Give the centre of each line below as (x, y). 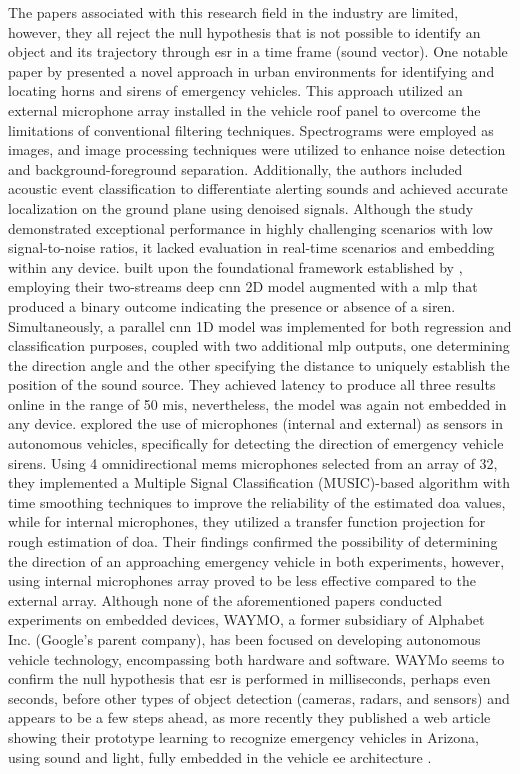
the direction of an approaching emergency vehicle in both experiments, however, (256, 560)
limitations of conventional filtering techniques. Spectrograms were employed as (251, 129)
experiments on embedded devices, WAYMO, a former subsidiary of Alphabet (246, 619)
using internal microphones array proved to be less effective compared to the (242, 580)
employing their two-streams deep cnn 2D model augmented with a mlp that (243, 286)
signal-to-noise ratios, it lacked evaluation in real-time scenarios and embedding (251, 247)
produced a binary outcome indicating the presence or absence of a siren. (232, 305)
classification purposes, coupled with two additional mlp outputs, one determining (259, 345)
